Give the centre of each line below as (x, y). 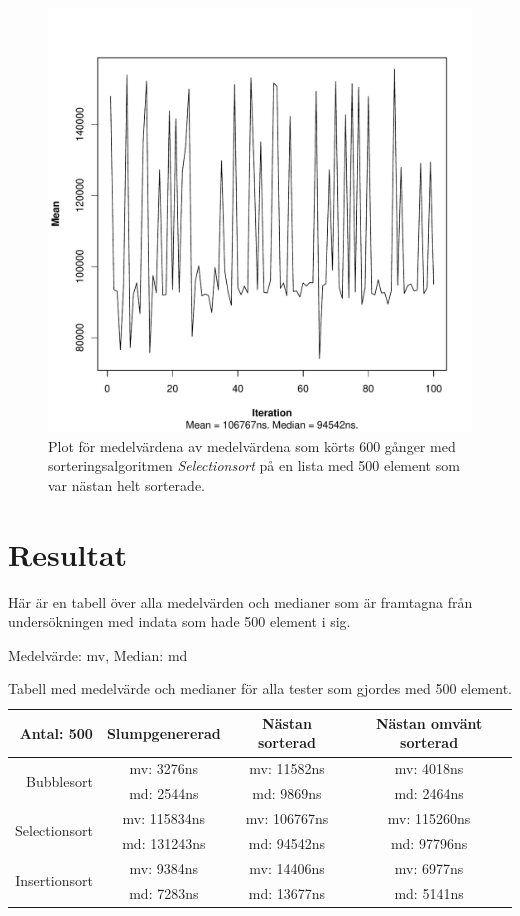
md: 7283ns (164, 892)
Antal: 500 (56, 732)
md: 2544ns (164, 793)
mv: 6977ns (429, 867)
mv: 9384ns (164, 867)
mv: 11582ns (287, 768)
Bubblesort (59, 780)
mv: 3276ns (164, 768)
